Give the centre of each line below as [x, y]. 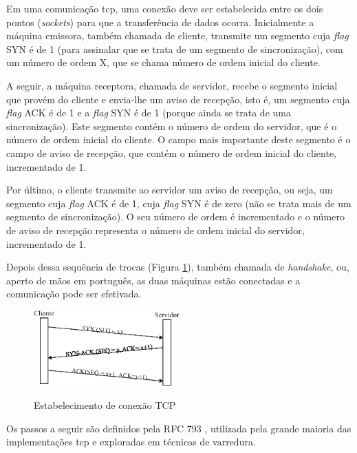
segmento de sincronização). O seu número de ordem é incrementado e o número [175, 217]
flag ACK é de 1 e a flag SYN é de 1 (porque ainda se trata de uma [149, 113]
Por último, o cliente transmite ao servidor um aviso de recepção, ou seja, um [170, 190]
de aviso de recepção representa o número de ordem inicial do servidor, [155, 230]
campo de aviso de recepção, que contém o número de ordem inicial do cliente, [172, 152]
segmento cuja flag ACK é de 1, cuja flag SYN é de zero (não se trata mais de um [179, 203]
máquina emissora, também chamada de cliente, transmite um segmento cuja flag [177, 35]
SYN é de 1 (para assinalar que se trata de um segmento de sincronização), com [175, 49]
